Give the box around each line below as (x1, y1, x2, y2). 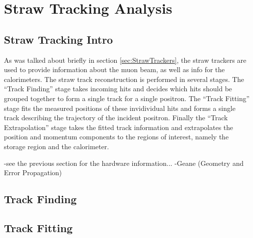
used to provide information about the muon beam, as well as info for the (4, 64, 225, 75)
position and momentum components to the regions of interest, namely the (4, 132, 229, 142)
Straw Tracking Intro (4, 31, 113, 47)
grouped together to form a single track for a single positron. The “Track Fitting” (4, 93, 250, 103)
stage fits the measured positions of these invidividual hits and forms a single (4, 103, 236, 113)
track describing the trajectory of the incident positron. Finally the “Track (4, 112, 228, 123)
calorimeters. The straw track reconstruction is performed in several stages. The (4, 74, 244, 84)
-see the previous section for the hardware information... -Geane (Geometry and (4, 158, 244, 168)
